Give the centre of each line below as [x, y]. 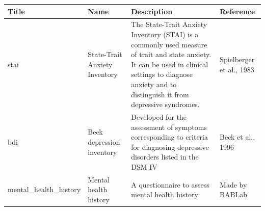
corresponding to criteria [169, 137]
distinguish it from [160, 94]
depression [104, 141]
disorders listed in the [165, 157]
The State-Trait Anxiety [169, 24]
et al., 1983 [237, 69]
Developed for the [159, 116]
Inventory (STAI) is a [165, 34]
